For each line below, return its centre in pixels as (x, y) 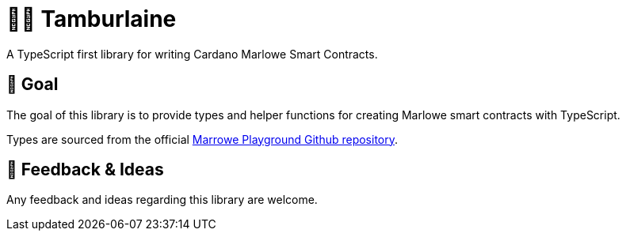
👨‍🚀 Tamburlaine (92, 19)
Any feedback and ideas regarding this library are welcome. (162, 200)
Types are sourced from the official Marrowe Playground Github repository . (202, 139)
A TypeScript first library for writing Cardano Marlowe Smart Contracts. (192, 54)
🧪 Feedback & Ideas (85, 170)
